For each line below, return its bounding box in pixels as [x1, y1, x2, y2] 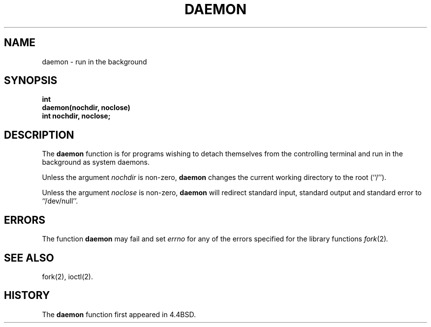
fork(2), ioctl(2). [42, 272, 93, 281]
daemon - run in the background [42, 57, 147, 66]
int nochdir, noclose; [42, 112, 111, 120]
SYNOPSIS [4, 74, 58, 87]
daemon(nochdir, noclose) [42, 103, 130, 112]
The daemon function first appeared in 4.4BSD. [42, 310, 196, 319]
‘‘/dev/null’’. [42, 197, 78, 206]
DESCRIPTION [4, 128, 74, 141]
